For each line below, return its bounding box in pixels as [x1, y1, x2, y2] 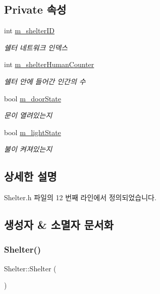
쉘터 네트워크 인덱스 [4, 42, 68, 52]
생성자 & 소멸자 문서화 [4, 217, 114, 232]
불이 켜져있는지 [4, 144, 52, 154]
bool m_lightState [4, 127, 61, 137]
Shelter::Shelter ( [4, 263, 57, 273]
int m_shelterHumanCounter [4, 59, 94, 70]
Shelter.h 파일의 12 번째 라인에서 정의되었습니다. [4, 192, 156, 203]
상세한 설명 [4, 168, 57, 184]
